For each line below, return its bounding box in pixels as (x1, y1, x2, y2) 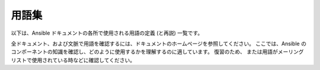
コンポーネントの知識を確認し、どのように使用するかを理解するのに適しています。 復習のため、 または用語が (11, 48, 279, 55)
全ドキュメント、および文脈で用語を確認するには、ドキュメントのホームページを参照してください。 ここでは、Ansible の (11, 40, 306, 47)
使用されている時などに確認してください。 (31, 56, 136, 64)
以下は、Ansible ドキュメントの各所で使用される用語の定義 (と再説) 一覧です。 (11, 29, 203, 36)
